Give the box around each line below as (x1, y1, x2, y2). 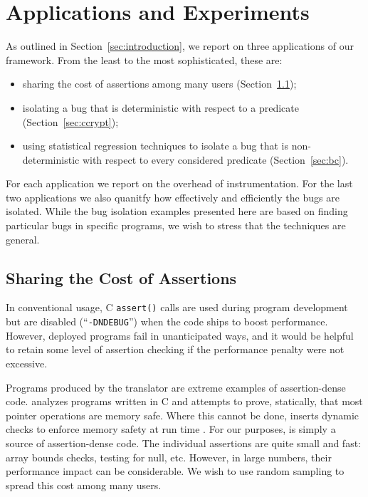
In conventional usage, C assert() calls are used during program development (6, 300, 348, 315)
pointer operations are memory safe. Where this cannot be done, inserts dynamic (6, 407, 359, 422)
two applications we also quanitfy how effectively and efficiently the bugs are (6, 189, 340, 204)
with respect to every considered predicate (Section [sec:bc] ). (82, 152, 349, 167)
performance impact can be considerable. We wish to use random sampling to (6, 464, 345, 478)
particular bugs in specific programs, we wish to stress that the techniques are (6, 218, 346, 233)
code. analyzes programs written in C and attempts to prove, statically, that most (6, 394, 363, 409)
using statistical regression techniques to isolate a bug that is (22, 138, 289, 153)
